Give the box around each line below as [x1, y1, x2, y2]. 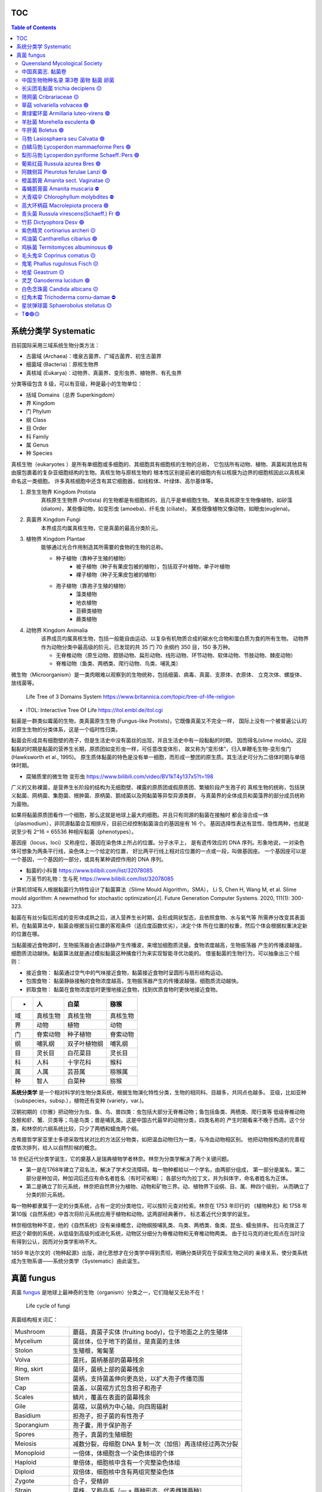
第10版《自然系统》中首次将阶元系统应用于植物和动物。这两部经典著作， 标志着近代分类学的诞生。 [11, 1210, 253, 1217]
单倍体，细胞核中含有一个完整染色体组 [72, 1459, 181, 1467]
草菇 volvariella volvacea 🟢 [21, 101, 89, 109]
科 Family [26, 433, 49, 440]
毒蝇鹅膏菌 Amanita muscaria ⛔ [21, 185, 100, 192]
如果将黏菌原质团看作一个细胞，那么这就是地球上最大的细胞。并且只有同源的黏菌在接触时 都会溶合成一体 [11, 812, 268, 819]
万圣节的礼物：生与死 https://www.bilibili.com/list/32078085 [26, 875, 174, 882]
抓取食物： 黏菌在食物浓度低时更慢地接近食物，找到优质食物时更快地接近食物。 [26, 985, 221, 993]
